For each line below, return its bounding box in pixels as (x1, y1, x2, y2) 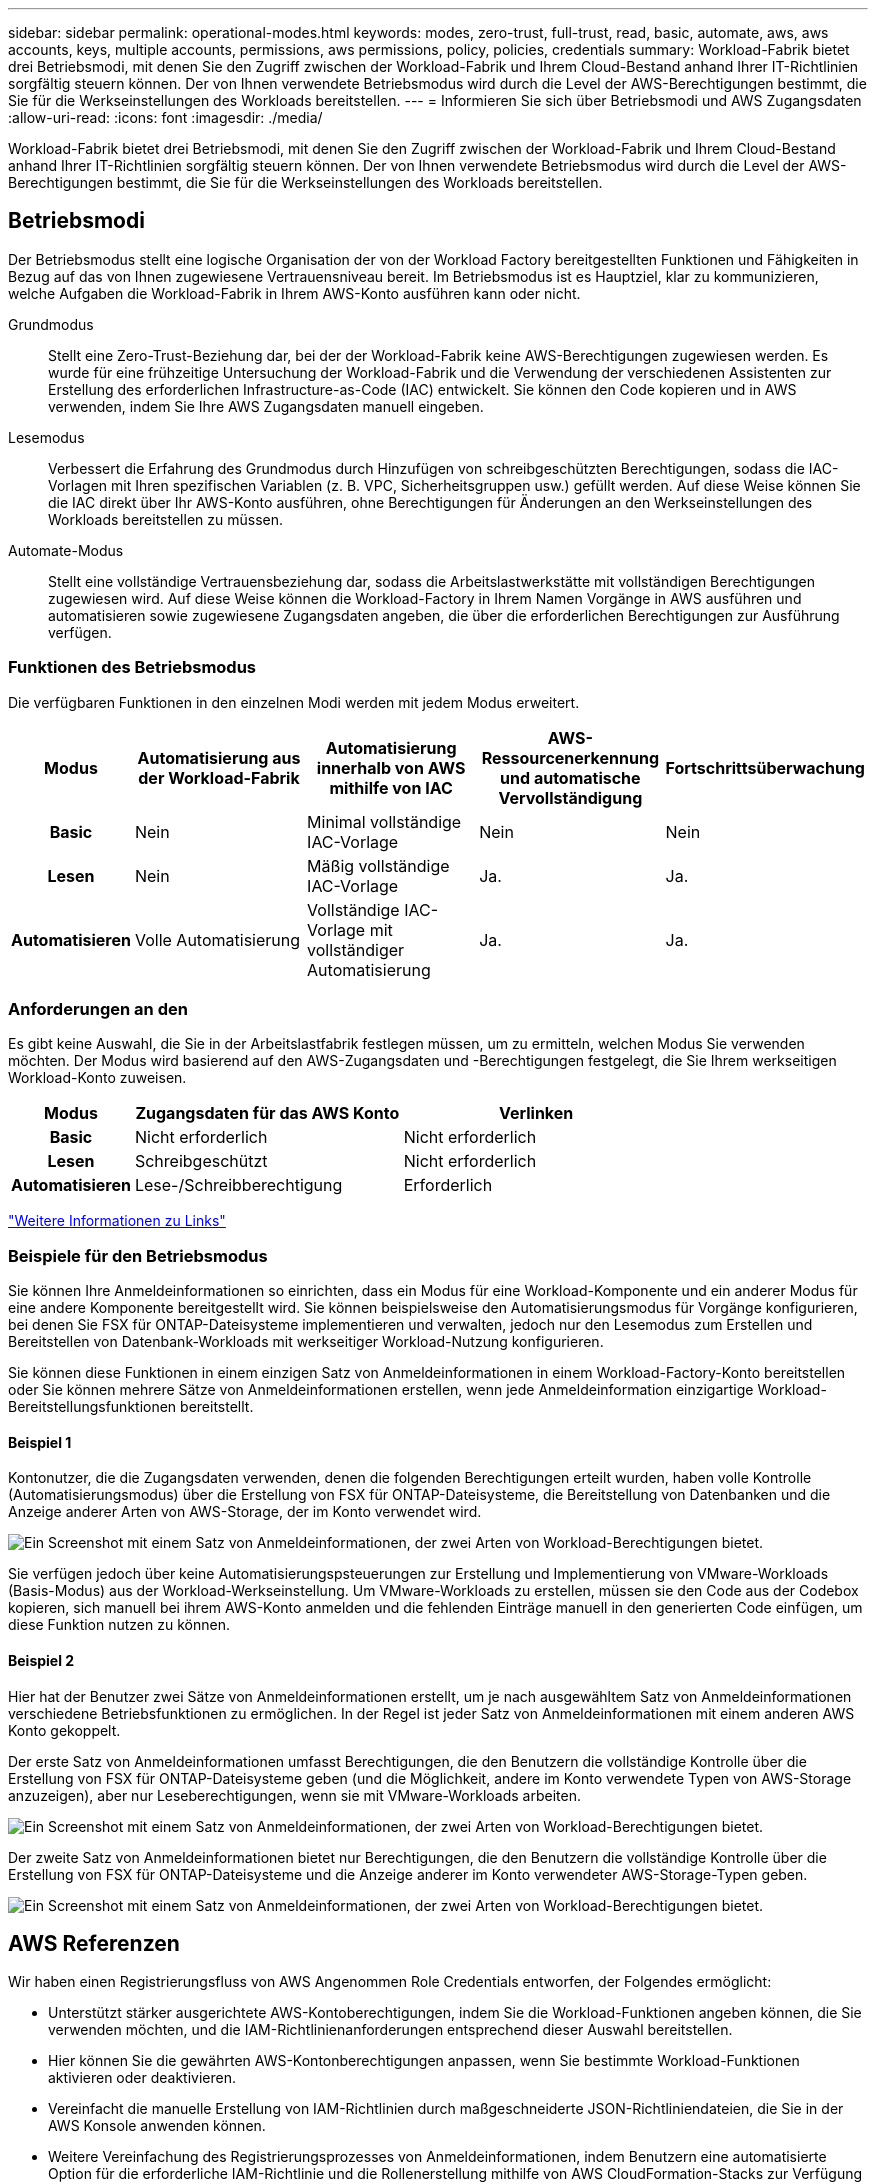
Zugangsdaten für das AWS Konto (135, 1103, 400, 1124)
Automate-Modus (8, 541, 124, 559)
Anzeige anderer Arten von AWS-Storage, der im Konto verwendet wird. (8, 1503, 482, 1521)
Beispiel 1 (8, 1433, 72, 1451)
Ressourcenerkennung (481, 747, 659, 768)
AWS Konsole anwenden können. (48, 2117, 266, 2135)
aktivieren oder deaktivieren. (48, 2069, 236, 2087)
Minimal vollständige (307, 811, 462, 832)
